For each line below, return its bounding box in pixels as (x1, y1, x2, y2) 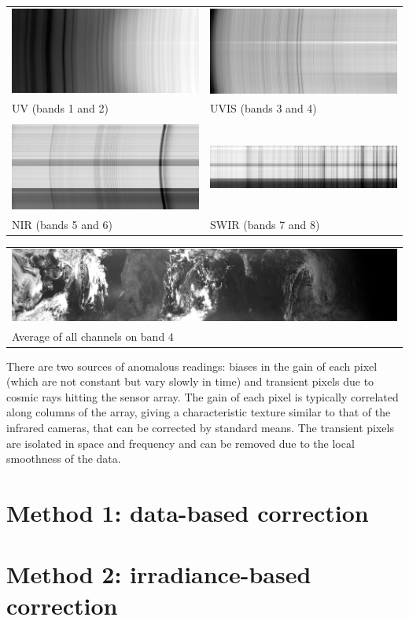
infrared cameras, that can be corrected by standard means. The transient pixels (6, 420, 394, 436)
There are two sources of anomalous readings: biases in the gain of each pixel (6, 357, 378, 374)
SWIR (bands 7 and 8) (209, 216, 320, 232)
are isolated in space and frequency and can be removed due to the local (6, 434, 355, 451)
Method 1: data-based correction (6, 497, 369, 529)
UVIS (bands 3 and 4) (209, 100, 317, 116)
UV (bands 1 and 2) (12, 100, 109, 116)
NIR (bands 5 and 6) (12, 216, 112, 232)
